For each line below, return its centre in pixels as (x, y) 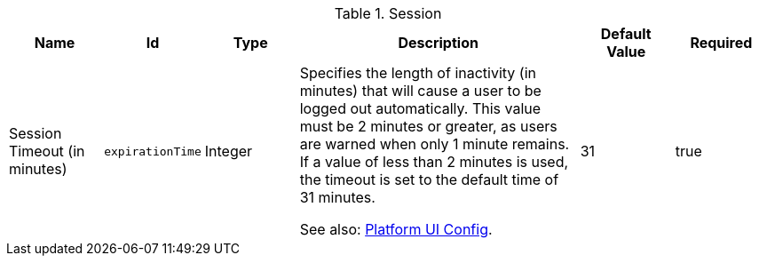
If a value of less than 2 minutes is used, (434, 162)
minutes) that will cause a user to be (420, 91)
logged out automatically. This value (420, 108)
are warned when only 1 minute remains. (435, 144)
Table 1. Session (388, 13)
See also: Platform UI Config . (396, 229)
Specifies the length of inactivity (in (418, 73)
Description (438, 43)
